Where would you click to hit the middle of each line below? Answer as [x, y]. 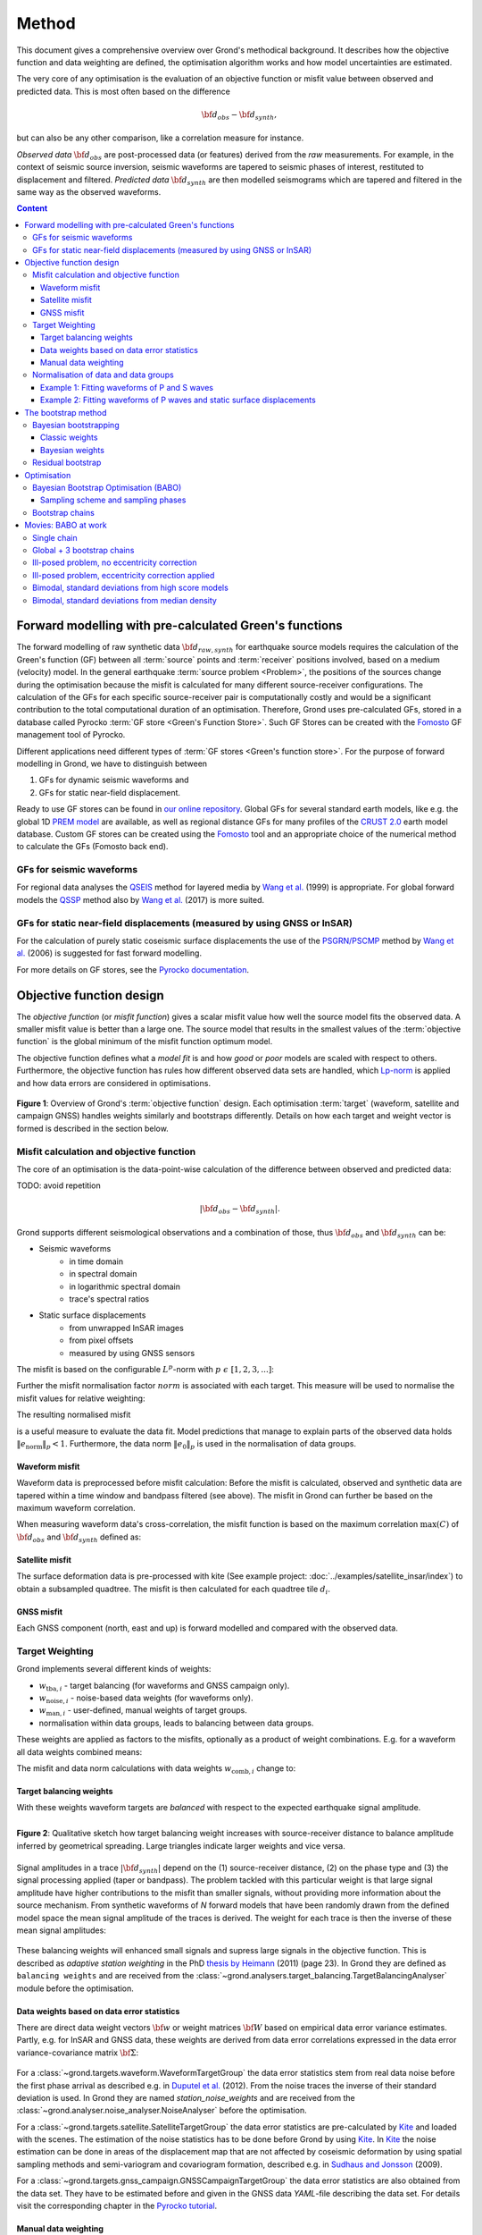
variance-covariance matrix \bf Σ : [77, 2053]
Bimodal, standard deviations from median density [125, 600]
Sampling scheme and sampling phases [113, 500]
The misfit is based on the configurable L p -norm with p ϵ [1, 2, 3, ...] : [145, 1369]
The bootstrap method [66, 412]
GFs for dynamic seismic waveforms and [114, 780]
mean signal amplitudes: [61, 1930]
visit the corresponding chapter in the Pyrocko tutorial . [117, 2206]
